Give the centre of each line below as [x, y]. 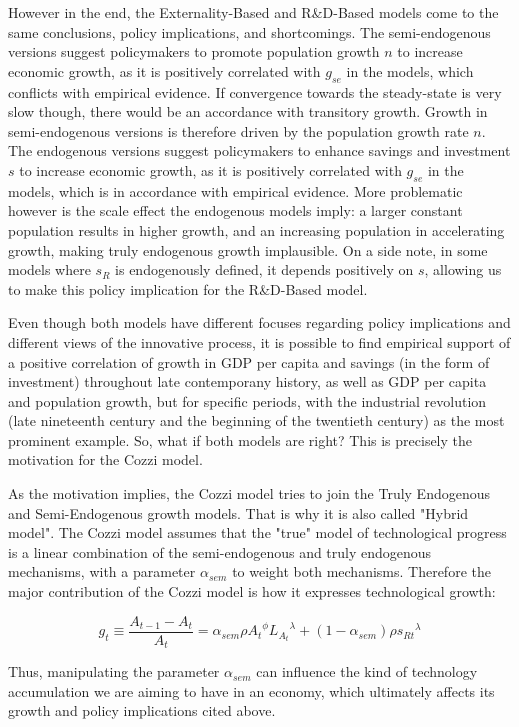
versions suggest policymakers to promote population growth [194, 51]
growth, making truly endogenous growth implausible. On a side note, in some [248, 249]
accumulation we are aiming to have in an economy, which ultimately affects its [251, 690]
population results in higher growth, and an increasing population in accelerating [256, 229]
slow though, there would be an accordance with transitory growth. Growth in [248, 111]
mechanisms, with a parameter [102, 571]
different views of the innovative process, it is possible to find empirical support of [259, 341]
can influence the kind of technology [367, 671]
